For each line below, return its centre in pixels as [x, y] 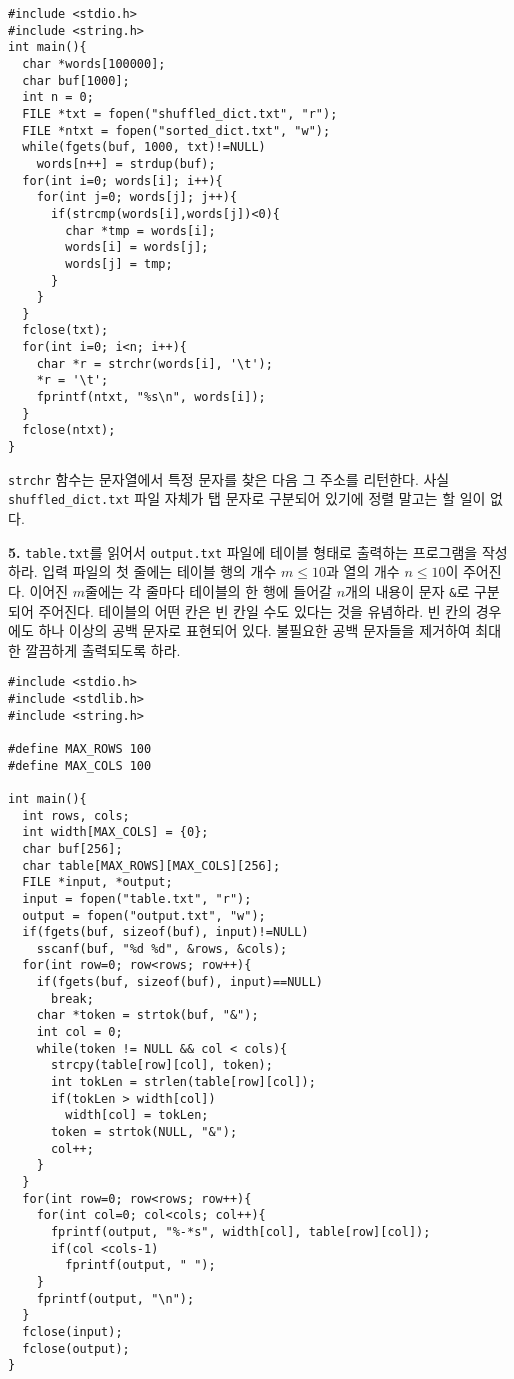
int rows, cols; [76, 815]
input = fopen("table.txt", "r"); [137, 898]
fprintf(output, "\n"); [115, 1298]
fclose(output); [76, 1348]
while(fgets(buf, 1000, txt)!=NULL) [144, 147]
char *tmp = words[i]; [140, 230]
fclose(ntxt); [69, 430]
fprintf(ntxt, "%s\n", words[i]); [151, 397]
